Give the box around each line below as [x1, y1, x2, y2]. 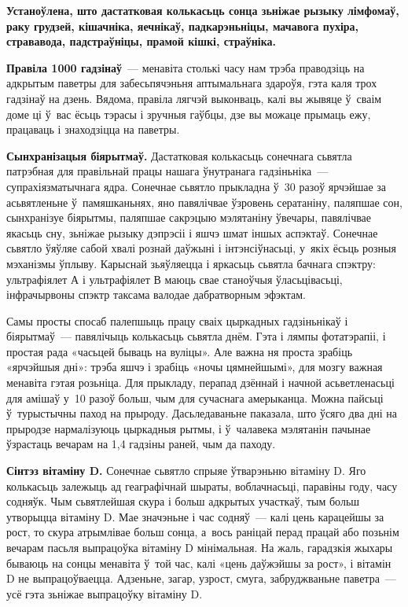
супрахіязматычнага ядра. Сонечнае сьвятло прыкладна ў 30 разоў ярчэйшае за [6, 178, 387, 194]
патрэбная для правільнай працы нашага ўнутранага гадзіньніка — [6, 163, 329, 179]
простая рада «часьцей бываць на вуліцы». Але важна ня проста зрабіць [6, 343, 353, 359]
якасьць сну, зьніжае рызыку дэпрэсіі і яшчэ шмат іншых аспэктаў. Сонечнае [6, 224, 378, 241]
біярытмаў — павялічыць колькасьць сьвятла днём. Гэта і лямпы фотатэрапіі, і [6, 328, 386, 344]
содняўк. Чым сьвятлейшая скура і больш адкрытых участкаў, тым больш [6, 493, 360, 510]
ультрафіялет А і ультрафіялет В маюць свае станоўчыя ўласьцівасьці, [6, 270, 343, 287]
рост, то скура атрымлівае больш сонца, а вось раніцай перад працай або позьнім [6, 524, 399, 540]
